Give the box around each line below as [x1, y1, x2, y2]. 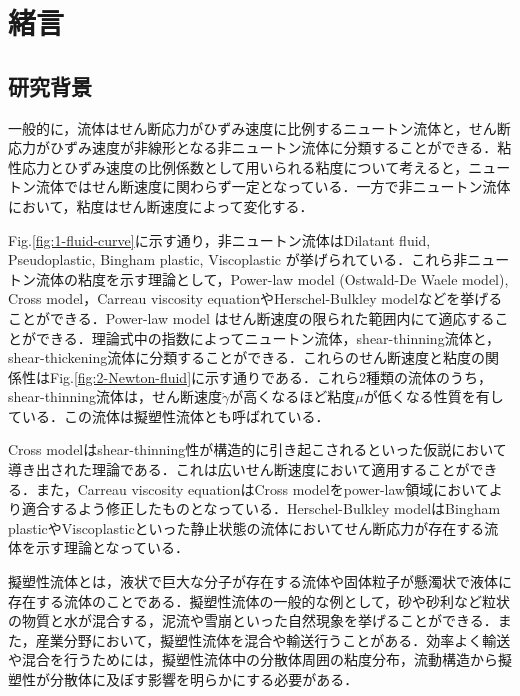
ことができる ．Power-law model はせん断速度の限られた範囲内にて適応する [8, 307, 495, 328]
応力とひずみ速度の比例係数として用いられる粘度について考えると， [21, 156, 469, 177]
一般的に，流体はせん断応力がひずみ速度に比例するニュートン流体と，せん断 [8, 117, 511, 138]
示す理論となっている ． [35, 537, 189, 558]
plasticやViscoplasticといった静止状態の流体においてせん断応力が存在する [8, 517, 485, 538]
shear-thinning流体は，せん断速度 [8, 386, 223, 407]
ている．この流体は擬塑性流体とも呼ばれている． [8, 405, 330, 426]
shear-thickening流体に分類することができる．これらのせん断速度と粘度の [8, 347, 486, 368]
